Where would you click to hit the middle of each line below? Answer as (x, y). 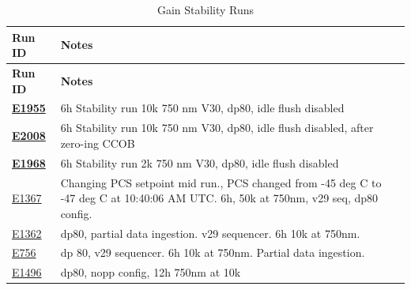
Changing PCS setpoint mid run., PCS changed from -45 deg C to (221, 182)
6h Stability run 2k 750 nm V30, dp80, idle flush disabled (200, 162)
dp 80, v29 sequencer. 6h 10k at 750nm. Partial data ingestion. (213, 252)
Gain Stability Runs (205, 9)
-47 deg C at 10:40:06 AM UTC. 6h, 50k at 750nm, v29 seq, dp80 (219, 198)
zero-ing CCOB (98, 143)
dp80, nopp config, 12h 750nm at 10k (151, 272)
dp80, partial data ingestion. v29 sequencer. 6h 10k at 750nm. (210, 233)
